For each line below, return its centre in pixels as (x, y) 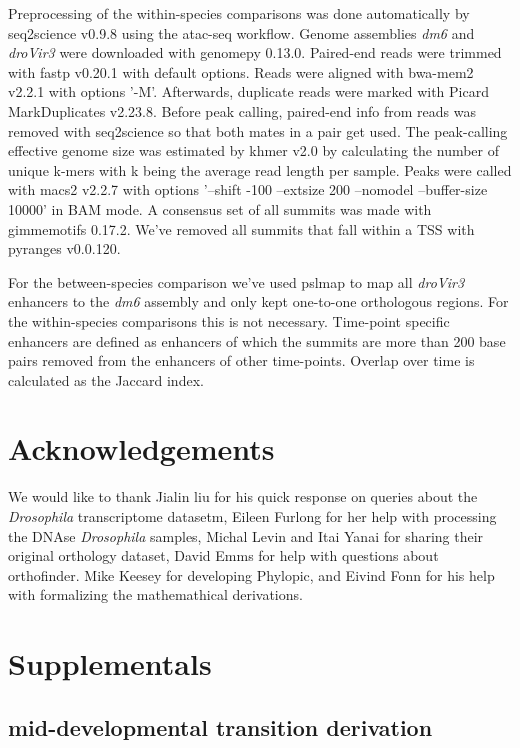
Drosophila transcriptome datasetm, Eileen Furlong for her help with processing (252, 516)
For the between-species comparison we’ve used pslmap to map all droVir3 (236, 281)
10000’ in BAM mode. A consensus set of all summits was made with (220, 208)
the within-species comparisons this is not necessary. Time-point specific (229, 320)
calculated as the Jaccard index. (106, 379)
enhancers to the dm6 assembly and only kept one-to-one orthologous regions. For (258, 301)
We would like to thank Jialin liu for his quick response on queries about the (243, 496)
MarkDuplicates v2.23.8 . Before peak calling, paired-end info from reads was (242, 110)
